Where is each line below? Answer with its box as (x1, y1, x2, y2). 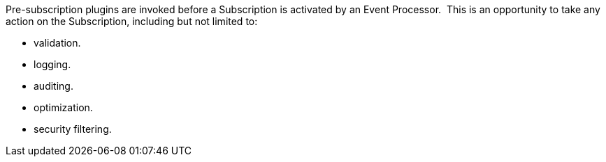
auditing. (34, 80, 73, 92)
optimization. (34, 102, 93, 113)
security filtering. (34, 123, 112, 135)
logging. (34, 58, 71, 70)
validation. (34, 37, 81, 49)
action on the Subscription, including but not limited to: (6, 15, 258, 27)
